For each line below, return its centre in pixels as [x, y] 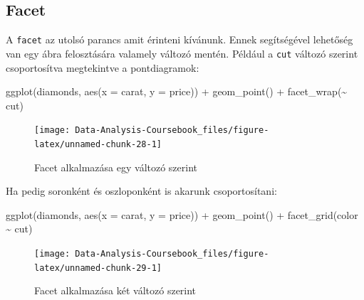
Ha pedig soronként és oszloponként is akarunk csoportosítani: [141, 191]
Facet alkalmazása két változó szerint [115, 290]
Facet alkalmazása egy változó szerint [116, 167]
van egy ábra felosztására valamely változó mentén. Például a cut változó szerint [182, 53]
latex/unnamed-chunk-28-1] [98, 144]
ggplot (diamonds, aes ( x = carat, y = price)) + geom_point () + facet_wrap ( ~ [177, 91]
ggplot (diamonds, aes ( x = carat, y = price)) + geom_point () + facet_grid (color [182, 214]
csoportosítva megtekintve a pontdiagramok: [103, 67]
